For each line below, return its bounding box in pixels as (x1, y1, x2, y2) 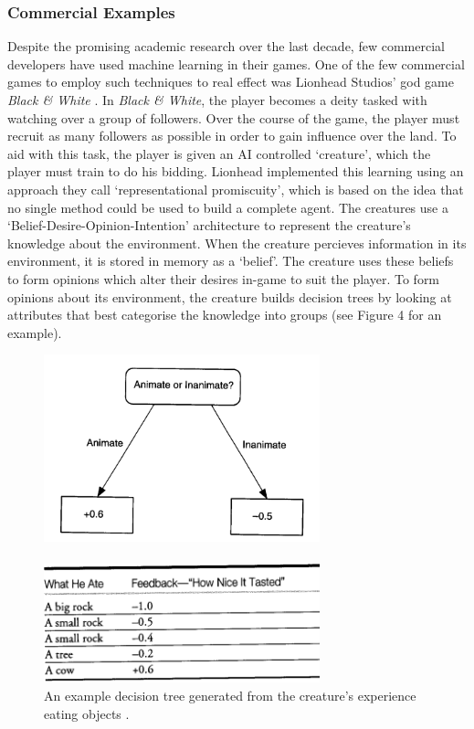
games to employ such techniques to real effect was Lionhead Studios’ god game (7, 72, 454, 91)
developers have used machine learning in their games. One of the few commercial (7, 54, 465, 73)
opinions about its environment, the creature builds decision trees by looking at (7, 287, 452, 306)
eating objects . (44, 703, 130, 723)
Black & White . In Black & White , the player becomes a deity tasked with (7, 90, 427, 109)
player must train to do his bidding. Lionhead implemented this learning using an (7, 162, 464, 181)
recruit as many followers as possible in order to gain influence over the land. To (7, 126, 457, 145)
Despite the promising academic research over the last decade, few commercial (7, 37, 445, 56)
